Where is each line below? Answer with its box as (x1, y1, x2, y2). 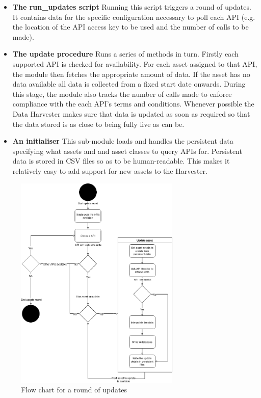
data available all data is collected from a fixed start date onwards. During (12, 78, 246, 89)
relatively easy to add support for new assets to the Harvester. (12, 165, 207, 176)
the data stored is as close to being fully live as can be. (12, 118, 185, 129)
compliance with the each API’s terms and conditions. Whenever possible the (12, 98, 254, 109)
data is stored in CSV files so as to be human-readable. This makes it (12, 155, 230, 166)
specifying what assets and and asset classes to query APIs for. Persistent (12, 145, 242, 156)
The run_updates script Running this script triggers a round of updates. (12, 2, 251, 12)
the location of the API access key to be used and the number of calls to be (12, 21, 249, 32)
